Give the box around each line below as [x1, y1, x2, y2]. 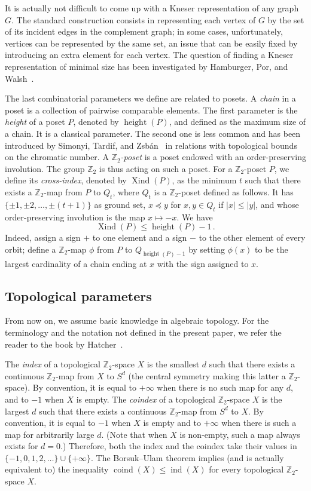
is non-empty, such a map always [179, 428, 300, 440]
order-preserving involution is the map [5, 210, 145, 223]
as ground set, [94, 198, 146, 210]
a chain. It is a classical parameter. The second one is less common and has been [5, 127, 301, 139]
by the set [267, 13, 304, 26]
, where [112, 185, 139, 198]
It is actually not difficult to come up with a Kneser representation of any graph [5, 2, 299, 14]
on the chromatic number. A [5, 151, 109, 163]
